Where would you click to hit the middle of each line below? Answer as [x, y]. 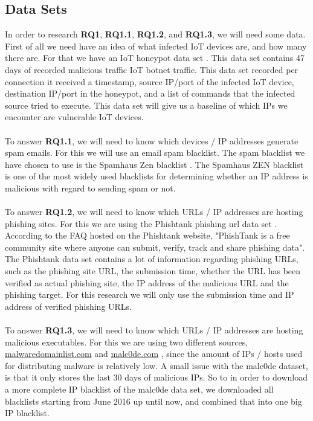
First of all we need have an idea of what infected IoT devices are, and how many [156, 46]
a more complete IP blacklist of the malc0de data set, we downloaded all [139, 389]
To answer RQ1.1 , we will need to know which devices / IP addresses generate [152, 140]
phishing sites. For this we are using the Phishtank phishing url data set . [141, 223]
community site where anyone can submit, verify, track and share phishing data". [155, 247]
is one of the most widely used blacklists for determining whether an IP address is [156, 176]
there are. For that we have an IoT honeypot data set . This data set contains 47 [155, 58]
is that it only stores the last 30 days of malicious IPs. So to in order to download [156, 377]
